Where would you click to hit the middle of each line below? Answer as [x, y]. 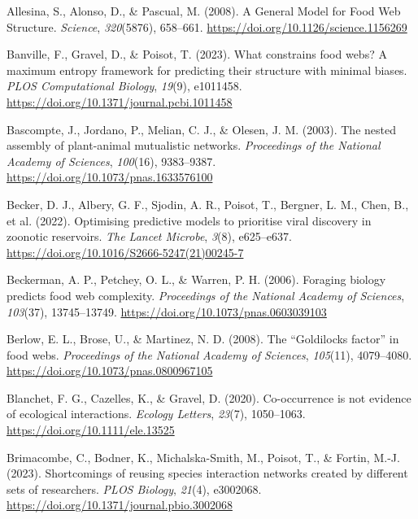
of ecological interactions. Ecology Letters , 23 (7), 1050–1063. [156, 414]
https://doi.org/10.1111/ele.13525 [91, 430]
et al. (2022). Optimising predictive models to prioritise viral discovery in [189, 220]
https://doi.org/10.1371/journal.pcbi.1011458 [120, 101]
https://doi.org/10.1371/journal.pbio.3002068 [120, 505]
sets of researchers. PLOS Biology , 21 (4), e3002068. [134, 488]
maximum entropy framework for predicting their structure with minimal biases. [207, 70]
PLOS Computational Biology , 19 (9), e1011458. [124, 86]
